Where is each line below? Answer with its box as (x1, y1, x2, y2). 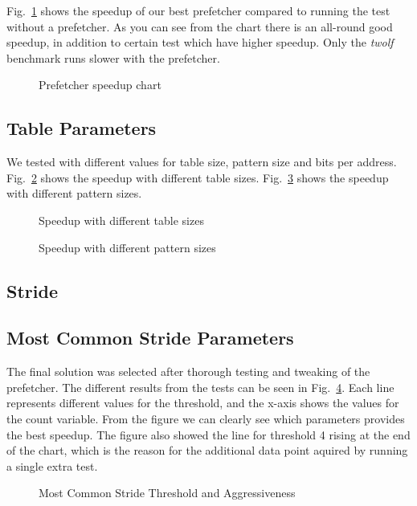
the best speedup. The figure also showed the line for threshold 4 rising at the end (6, 426, 411, 443)
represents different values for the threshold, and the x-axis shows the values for (6, 394, 399, 411)
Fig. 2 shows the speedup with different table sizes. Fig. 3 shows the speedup (6, 169, 389, 186)
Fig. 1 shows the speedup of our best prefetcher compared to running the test (6, 2, 390, 18)
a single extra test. (6, 457, 98, 474)
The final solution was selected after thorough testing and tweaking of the (6, 363, 370, 380)
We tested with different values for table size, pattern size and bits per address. (6, 153, 397, 170)
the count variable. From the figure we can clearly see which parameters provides (6, 410, 405, 426)
